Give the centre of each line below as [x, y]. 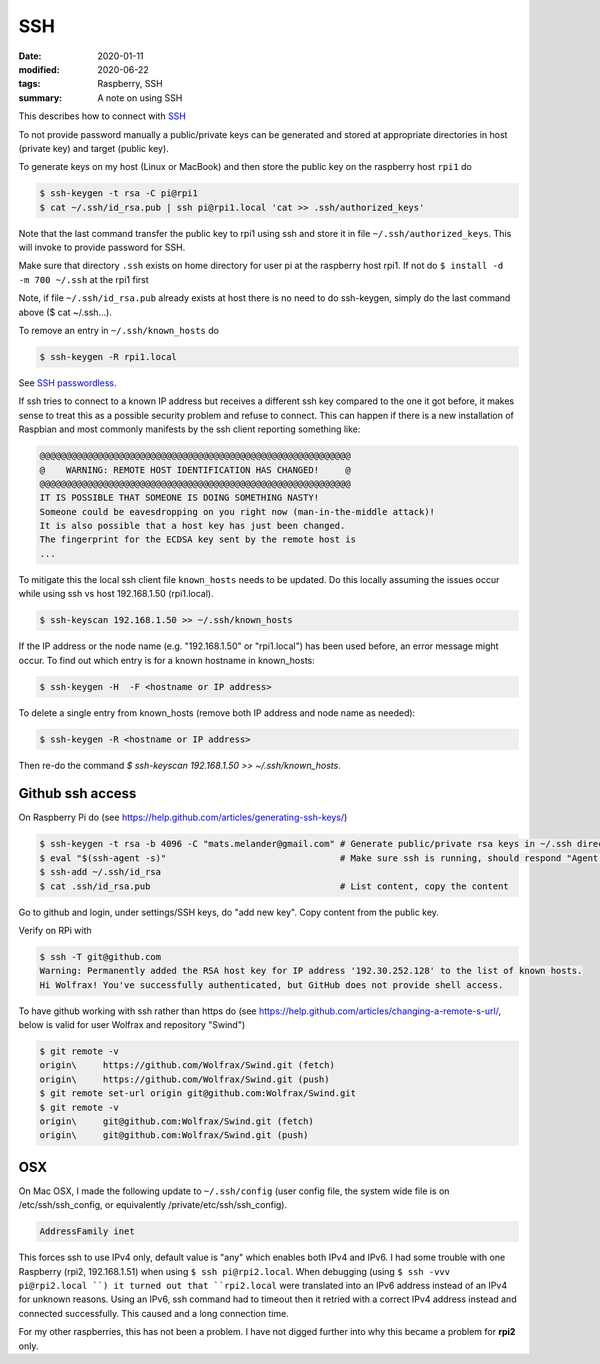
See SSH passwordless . [67, 382]
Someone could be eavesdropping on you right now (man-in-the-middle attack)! [237, 511]
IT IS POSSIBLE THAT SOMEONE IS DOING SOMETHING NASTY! [179, 498]
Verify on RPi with [55, 930]
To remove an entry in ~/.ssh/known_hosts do [119, 330]
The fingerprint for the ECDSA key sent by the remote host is [198, 539]
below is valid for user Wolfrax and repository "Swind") [132, 1025]
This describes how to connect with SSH [102, 116]
